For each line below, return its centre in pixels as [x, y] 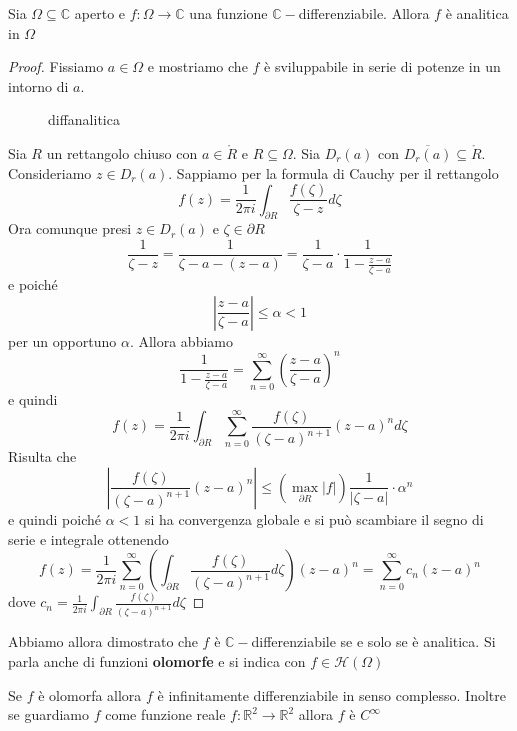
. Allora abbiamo [181, 340]
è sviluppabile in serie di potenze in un [382, 66]
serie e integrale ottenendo [88, 538]
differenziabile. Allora [364, 13]
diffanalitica [84, 119]
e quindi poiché [54, 518]
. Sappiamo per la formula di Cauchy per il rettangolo [333, 172]
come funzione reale [165, 714]
